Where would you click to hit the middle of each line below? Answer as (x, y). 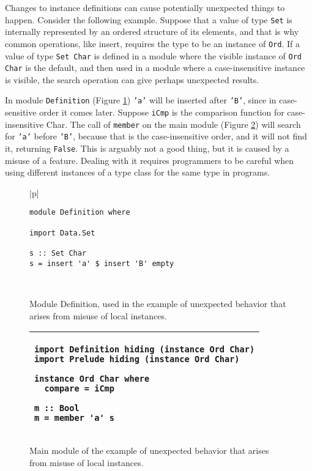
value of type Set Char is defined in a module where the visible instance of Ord (154, 55)
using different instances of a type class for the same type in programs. (138, 172)
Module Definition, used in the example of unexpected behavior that (158, 303)
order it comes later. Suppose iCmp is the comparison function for (162, 112)
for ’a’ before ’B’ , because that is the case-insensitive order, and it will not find (156, 136)
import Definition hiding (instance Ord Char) (145, 350)
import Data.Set (62, 233)
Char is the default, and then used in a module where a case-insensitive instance (155, 68)
